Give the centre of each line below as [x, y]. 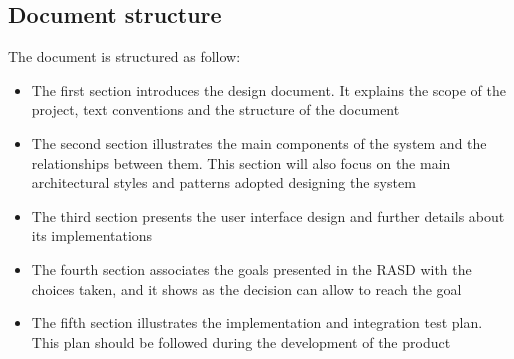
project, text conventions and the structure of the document [215, 109]
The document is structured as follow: [124, 56]
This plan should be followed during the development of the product [241, 341]
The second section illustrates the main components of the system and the [259, 142]
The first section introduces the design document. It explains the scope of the [268, 89]
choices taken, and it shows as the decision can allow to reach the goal [246, 288]
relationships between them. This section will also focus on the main [241, 162]
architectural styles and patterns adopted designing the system [223, 182]
